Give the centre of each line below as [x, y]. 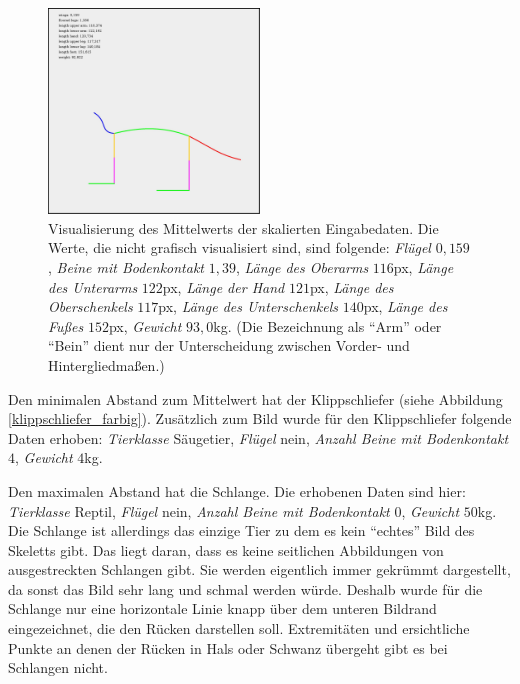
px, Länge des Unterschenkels [248, 306]
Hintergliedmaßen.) [106, 364]
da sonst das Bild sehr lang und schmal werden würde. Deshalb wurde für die [245, 588]
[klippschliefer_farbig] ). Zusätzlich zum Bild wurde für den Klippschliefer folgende [260, 418]
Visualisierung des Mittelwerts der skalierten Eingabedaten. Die [243, 227]
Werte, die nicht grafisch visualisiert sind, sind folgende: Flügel [239, 247]
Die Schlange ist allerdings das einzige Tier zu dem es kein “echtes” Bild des [241, 530]
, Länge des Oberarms [302, 266]
